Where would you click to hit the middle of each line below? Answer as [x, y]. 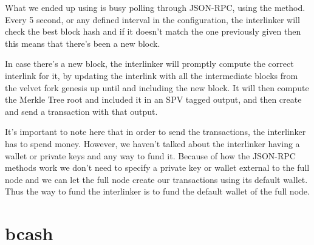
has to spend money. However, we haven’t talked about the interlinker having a [152, 143]
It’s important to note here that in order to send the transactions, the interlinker [155, 132]
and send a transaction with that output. [81, 111]
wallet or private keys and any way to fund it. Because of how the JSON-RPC [150, 155]
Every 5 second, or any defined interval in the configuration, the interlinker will [152, 19]
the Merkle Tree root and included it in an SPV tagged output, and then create [153, 99]
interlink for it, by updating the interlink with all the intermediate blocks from [152, 75]
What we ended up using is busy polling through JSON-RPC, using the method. [155, 7]
